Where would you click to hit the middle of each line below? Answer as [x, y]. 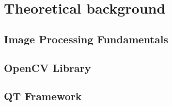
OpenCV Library [47, 67]
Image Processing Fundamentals [86, 39]
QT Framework [43, 96]
